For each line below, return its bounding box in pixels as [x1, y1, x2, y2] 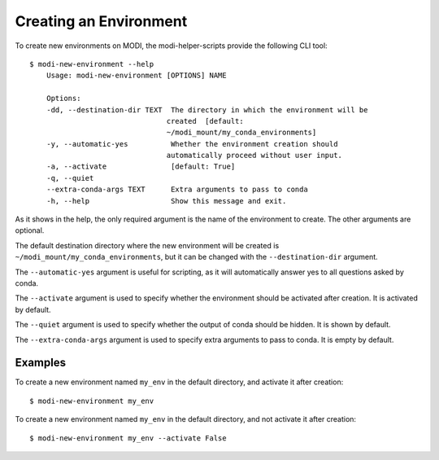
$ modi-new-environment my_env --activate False [29, 433, 227, 443]
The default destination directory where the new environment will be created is [15, 240, 280, 250]
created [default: [166, 116, 244, 125]
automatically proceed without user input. [166, 151, 343, 160]
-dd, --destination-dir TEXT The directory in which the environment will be [46, 105, 368, 114]
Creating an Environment [15, 12, 188, 30]
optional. [15, 226, 45, 235]
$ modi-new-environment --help [29, 59, 154, 68]
